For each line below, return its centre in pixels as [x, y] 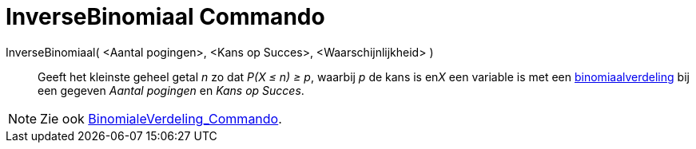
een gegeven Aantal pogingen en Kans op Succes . [171, 90]
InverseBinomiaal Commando [165, 17]
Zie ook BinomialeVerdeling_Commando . [161, 118]
